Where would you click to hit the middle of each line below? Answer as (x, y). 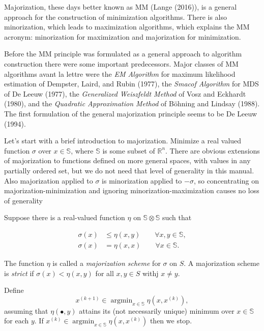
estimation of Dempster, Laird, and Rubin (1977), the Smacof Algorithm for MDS (131, 84)
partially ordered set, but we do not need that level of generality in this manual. (129, 170)
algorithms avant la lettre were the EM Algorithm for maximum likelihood (120, 73)
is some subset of (129, 150)
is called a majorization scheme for (107, 263)
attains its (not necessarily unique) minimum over (157, 310)
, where (82, 150)
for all (105, 273)
